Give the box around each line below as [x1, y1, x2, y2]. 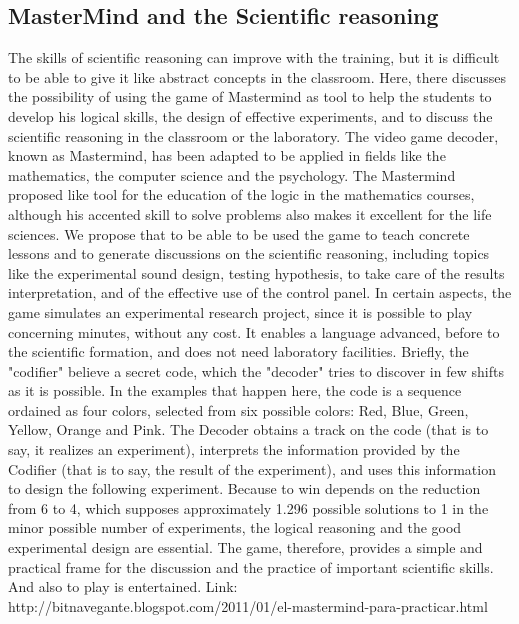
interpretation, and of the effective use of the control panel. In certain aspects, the [8, 282, 512, 303]
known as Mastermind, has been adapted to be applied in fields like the [8, 145, 446, 166]
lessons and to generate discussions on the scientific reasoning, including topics [8, 243, 490, 264]
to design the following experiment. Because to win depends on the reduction [8, 478, 481, 499]
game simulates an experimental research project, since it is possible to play [8, 301, 473, 322]
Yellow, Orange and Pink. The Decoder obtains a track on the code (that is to [8, 419, 489, 440]
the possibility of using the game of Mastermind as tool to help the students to [8, 86, 492, 107]
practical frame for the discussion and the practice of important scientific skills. [8, 556, 494, 577]
